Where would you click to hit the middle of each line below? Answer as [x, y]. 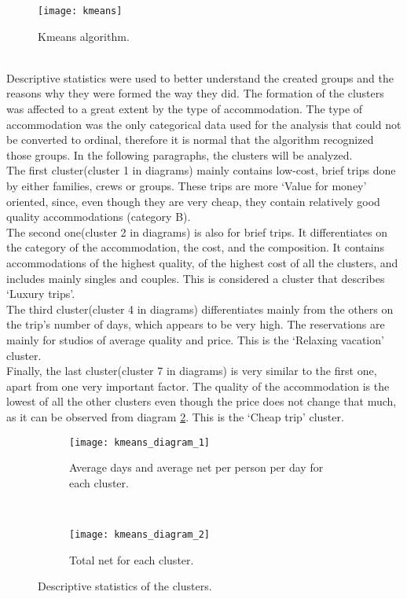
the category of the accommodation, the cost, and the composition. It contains [195, 247]
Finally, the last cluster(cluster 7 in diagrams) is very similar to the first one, [192, 371]
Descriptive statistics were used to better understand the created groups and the [200, 77]
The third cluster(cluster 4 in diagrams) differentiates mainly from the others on [200, 309]
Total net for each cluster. [132, 559]
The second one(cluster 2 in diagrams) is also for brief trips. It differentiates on [197, 232]
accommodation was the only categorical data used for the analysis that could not [204, 124]
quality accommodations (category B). [99, 217]
